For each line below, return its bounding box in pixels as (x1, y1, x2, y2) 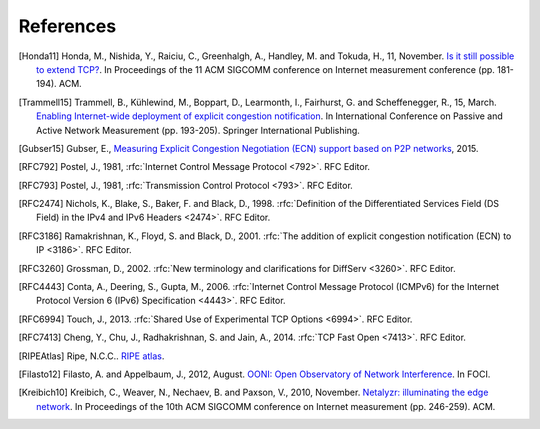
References (18, 15, 117, 37)
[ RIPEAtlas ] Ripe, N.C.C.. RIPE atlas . (18, 350, 165, 362)
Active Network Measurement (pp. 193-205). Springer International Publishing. (36, 124, 360, 136)
